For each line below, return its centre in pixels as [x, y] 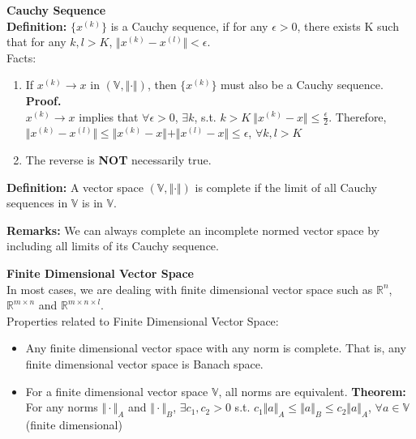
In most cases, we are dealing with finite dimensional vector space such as [190, 289]
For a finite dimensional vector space [117, 391]
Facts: [21, 57]
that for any [36, 42]
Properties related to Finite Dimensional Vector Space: [143, 320]
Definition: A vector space [75, 187]
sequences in [37, 203]
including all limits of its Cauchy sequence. [113, 246]
